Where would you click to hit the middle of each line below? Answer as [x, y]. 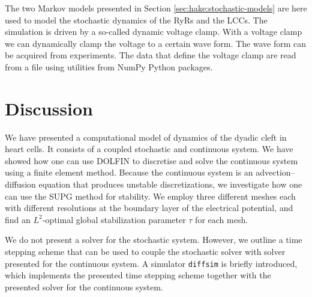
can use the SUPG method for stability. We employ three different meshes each [150, 196]
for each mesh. [222, 219]
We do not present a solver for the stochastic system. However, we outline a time [154, 240]
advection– [275, 172]
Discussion [49, 108]
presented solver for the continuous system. [84, 286]
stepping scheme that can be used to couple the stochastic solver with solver [145, 252]
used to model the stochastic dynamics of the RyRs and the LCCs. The [136, 20]
